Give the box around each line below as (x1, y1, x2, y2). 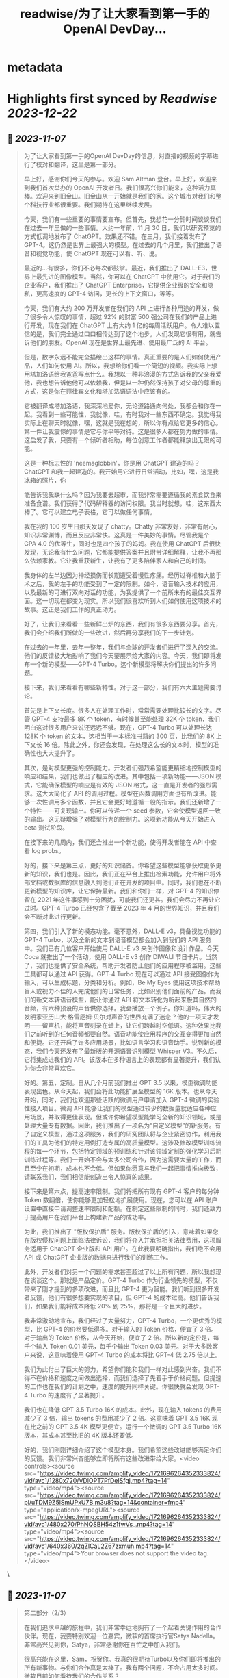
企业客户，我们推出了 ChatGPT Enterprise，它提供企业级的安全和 (23, 281, 208, 290)
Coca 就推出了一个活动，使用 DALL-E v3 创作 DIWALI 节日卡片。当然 (23, 953, 217, 961)
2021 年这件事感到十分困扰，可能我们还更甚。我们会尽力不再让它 (37, 895, 221, 904)
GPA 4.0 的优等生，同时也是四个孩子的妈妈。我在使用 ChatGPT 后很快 (23, 539, 221, 548)
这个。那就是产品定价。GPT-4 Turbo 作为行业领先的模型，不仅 (42, 1276, 219, 1284)
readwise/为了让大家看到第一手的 (19, 6, 211, 22)
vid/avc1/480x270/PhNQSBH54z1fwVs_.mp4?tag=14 (23, 1521, 173, 1529)
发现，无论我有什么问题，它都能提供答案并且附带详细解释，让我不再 (23, 548, 216, 557)
